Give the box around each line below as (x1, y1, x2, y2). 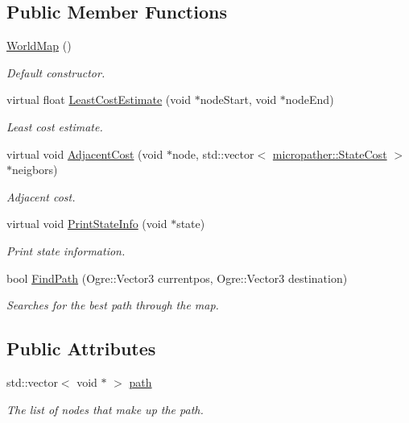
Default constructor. (6, 64, 105, 81)
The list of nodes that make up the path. (6, 400, 204, 417)
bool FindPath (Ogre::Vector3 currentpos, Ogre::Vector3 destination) (6, 269, 348, 286)
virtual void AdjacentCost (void (6, 145, 163, 162)
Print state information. (6, 242, 126, 259)
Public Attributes (6, 336, 156, 361)
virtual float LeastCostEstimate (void (6, 91, 191, 108)
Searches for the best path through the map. (6, 297, 219, 313)
